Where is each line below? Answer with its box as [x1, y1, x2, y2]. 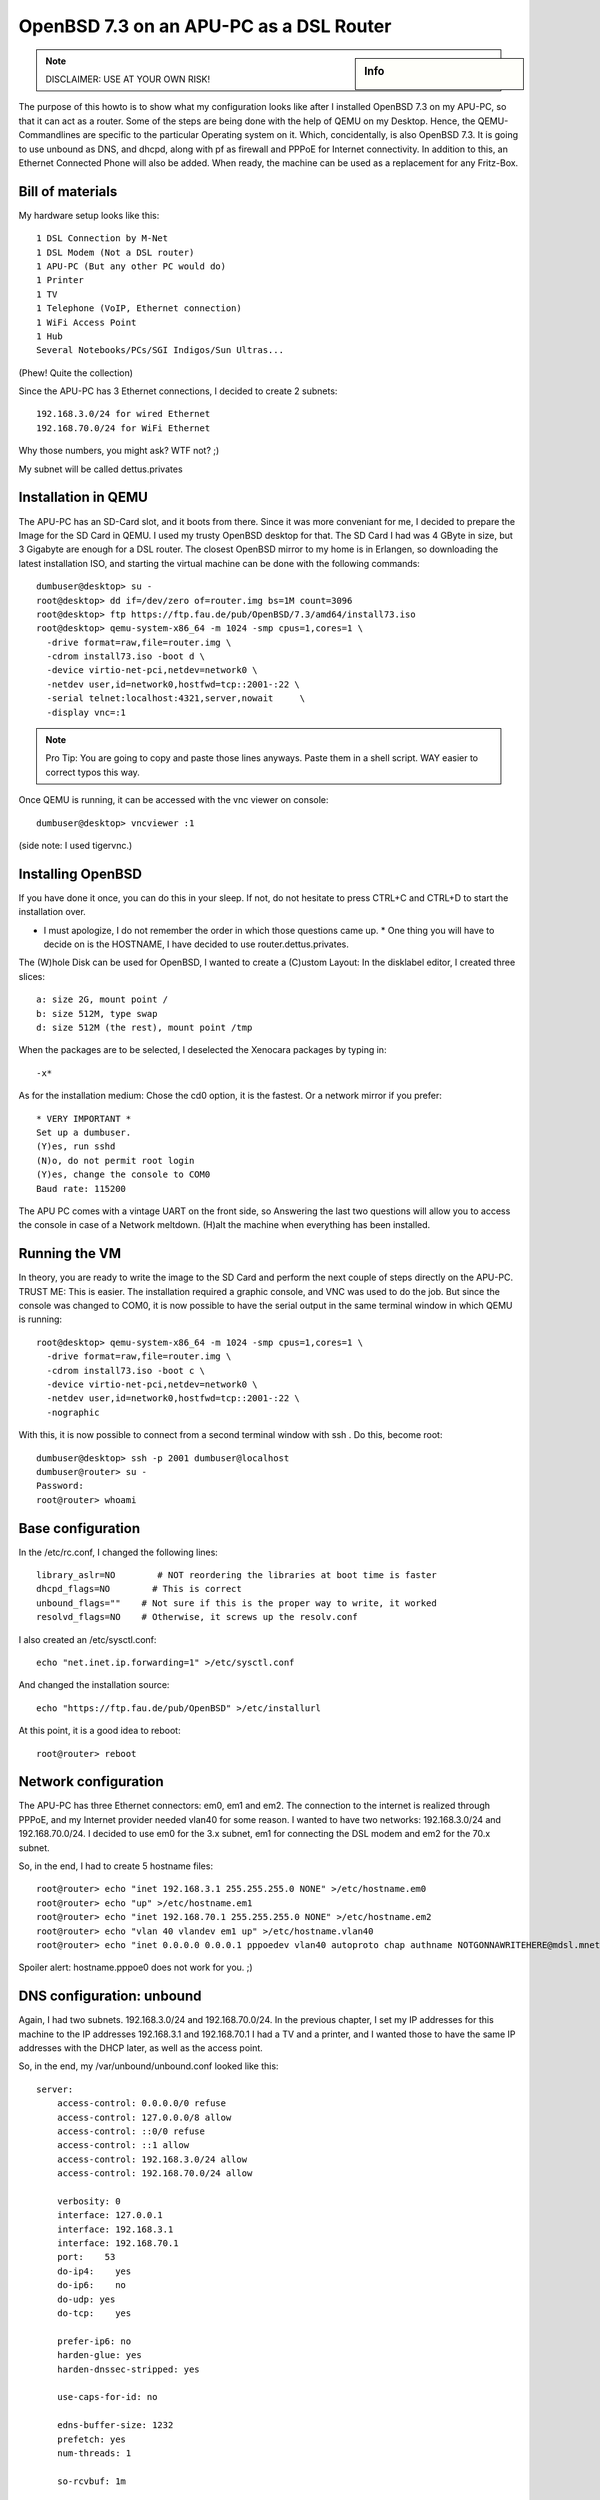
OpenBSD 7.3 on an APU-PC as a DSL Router [18, 15, 392, 37]
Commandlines [18, 129, 81, 141]
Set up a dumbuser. [36, 1126, 132, 1138]
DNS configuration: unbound [18, 1988, 202, 2005]
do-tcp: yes [56, 2308, 132, 2319]
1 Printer [36, 275, 84, 286]
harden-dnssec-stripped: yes [56, 2363, 200, 2375]
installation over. [18, 906, 87, 918]
